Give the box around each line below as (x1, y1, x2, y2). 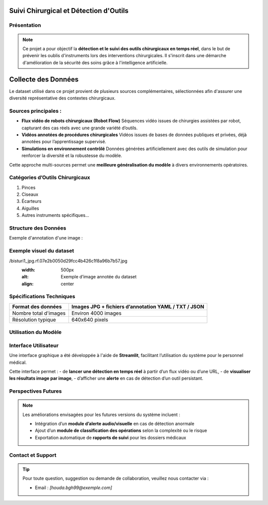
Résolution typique (12, 316, 56, 323)
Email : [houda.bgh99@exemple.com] (35, 485, 113, 491)
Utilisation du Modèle (9, 329, 62, 336)
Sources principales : (9, 107, 62, 114)
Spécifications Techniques (9, 293, 75, 300)
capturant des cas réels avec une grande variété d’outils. (21, 125, 138, 131)
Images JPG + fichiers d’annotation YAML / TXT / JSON (71, 303, 204, 310)
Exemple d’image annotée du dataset (61, 274, 137, 280)
